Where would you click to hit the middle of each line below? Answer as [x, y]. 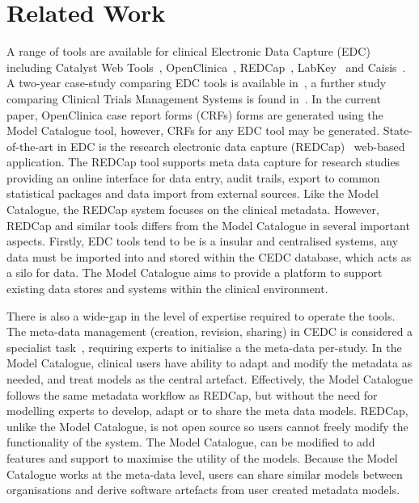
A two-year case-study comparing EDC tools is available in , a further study [197, 83]
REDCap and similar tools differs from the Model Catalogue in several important [208, 225]
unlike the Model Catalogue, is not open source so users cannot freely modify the [207, 426]
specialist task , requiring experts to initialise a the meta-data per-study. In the [204, 347]
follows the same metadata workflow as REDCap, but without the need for [192, 394]
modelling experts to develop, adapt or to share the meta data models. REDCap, [207, 411]
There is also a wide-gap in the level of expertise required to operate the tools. [201, 315]
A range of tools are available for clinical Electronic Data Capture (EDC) [188, 51]
